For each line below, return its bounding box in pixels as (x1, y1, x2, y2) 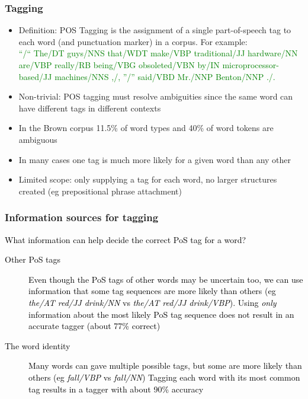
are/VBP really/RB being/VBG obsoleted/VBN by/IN (18, 59, 220, 71)
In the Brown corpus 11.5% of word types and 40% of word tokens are (18, 122, 274, 134)
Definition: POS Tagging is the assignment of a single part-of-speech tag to (18, 24, 291, 36)
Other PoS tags (5, 253, 61, 266)
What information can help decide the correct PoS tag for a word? (5, 233, 246, 245)
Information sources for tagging (5, 210, 159, 225)
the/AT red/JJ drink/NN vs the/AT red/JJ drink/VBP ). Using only (28, 296, 277, 308)
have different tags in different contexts (18, 101, 161, 114)
